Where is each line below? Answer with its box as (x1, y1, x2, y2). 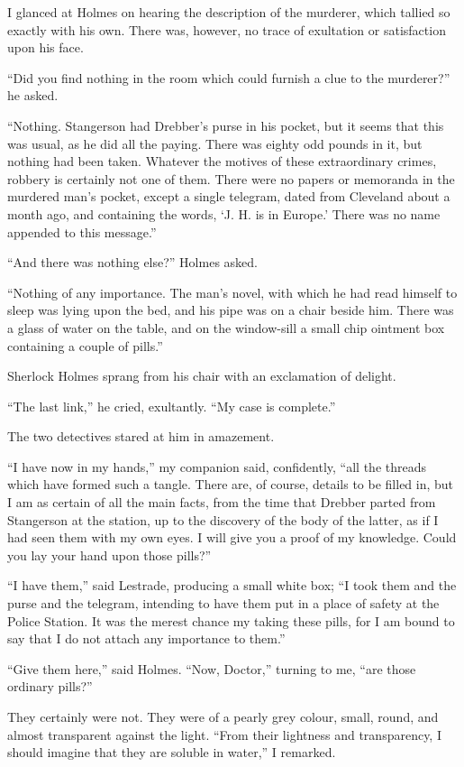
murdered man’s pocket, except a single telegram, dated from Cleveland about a (7, 187, 450, 206)
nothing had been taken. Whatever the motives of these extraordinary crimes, (7, 152, 437, 171)
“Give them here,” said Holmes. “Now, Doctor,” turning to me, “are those (7, 659, 416, 678)
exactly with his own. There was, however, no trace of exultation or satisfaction (7, 20, 446, 39)
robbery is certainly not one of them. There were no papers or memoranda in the (7, 169, 455, 188)
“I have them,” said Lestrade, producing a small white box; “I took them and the (7, 576, 457, 595)
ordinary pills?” (7, 677, 93, 696)
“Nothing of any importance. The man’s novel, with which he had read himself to (7, 282, 458, 301)
